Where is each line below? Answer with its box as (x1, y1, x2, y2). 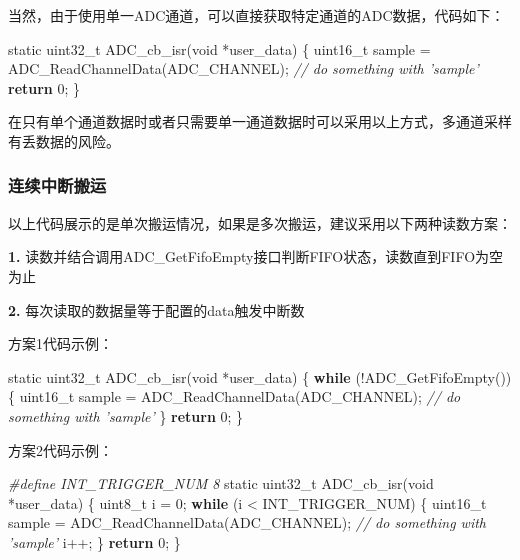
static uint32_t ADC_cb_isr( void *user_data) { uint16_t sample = (8, 38, 431, 59)
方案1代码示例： (8, 333, 113, 354)
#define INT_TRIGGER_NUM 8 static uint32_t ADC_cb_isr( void (8, 473, 434, 494)
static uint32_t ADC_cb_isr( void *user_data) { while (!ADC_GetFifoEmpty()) (8, 366, 512, 387)
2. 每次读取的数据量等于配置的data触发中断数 (8, 299, 305, 320)
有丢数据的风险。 (8, 130, 120, 151)
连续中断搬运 (8, 173, 107, 198)
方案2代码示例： (8, 439, 113, 460)
